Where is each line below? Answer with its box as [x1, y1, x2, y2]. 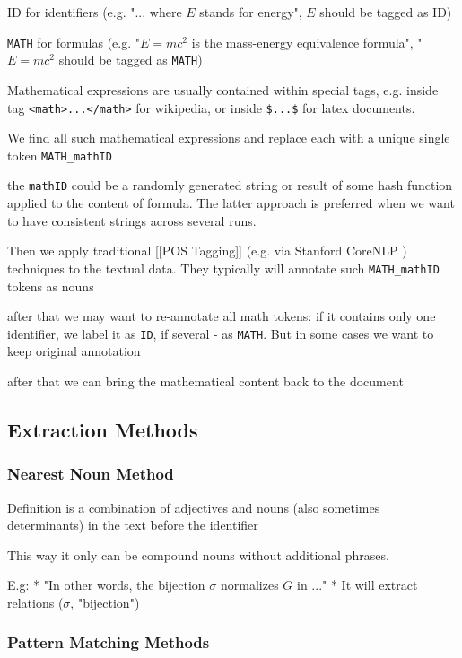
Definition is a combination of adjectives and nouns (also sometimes [7, 498, 380, 516]
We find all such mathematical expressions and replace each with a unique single [7, 128, 450, 147]
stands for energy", [199, 3, 302, 21]
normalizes [220, 576, 279, 594]
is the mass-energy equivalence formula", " [191, 32, 423, 51]
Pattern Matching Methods [7, 631, 210, 654]
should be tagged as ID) [319, 3, 452, 21]
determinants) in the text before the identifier [7, 515, 258, 534]
